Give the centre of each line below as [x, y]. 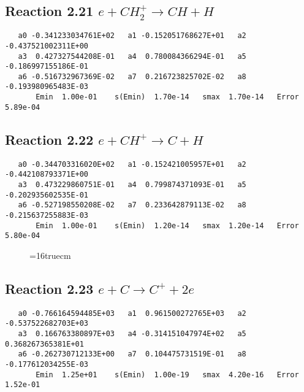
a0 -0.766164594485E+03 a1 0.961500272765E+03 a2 [132, 313]
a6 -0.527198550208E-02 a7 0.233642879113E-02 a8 [132, 205]
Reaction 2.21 [49, 11]
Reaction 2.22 [49, 139]
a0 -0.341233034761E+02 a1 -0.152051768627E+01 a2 [132, 36]
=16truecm [50, 255]
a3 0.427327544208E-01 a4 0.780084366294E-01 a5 [132, 56]
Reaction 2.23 [49, 288]
